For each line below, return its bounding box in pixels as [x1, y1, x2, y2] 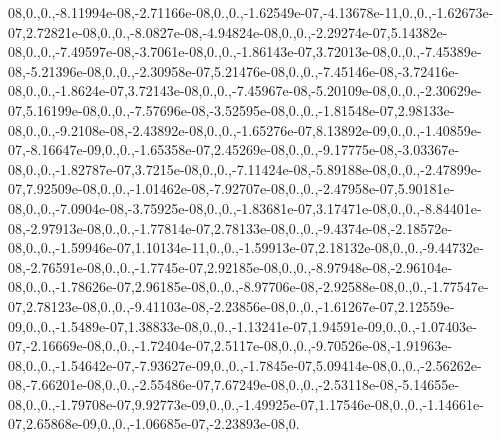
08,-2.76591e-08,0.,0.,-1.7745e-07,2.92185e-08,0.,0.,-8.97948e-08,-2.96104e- [8, 256, 453, 277]
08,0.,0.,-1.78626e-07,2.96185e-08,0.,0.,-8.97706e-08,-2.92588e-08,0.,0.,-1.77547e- [8, 276, 489, 297]
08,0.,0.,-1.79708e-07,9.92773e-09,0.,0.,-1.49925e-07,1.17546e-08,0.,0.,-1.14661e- [8, 393, 484, 414]
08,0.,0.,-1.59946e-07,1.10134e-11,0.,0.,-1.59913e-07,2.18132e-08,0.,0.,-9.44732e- [8, 237, 484, 258]
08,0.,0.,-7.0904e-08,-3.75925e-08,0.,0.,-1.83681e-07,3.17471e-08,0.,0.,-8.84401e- [8, 197, 482, 218]
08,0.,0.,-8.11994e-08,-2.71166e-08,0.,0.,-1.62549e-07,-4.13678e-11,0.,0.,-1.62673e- [8, 2, 494, 22]
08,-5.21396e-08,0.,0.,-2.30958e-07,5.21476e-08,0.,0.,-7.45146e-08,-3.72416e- [8, 60, 460, 81]
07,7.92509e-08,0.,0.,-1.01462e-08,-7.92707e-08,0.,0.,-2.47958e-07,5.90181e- [8, 178, 455, 199]
